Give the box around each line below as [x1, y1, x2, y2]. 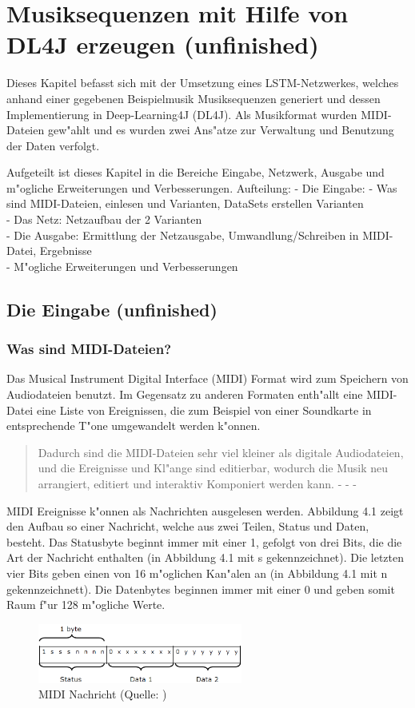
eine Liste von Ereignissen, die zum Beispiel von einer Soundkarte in [36, 401, 372, 418]
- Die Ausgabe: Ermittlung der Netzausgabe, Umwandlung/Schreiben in [6, 226, 359, 243]
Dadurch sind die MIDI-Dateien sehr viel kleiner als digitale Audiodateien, [38, 443, 404, 460]
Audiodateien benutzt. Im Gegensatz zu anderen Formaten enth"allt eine [6, 386, 363, 403]
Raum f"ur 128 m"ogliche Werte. [6, 596, 166, 613]
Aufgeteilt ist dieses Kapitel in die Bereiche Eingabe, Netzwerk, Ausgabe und [6, 164, 385, 181]
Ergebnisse [39, 242, 92, 259]
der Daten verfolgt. [6, 137, 100, 153]
